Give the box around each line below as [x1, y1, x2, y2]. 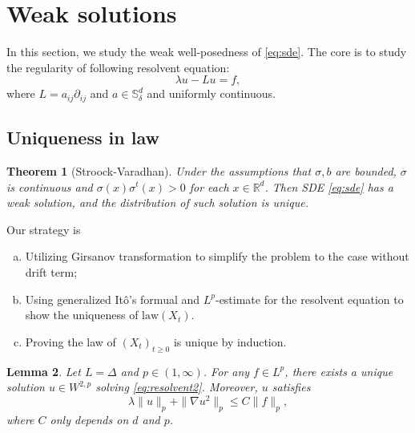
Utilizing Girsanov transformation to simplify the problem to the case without [25, 248, 409, 265]
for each [189, 178, 229, 195]
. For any [203, 362, 250, 379]
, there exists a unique [284, 362, 393, 379]
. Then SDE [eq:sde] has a [264, 178, 393, 195]
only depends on [50, 411, 129, 427]
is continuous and [6, 178, 93, 195]
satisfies [272, 378, 311, 395]
